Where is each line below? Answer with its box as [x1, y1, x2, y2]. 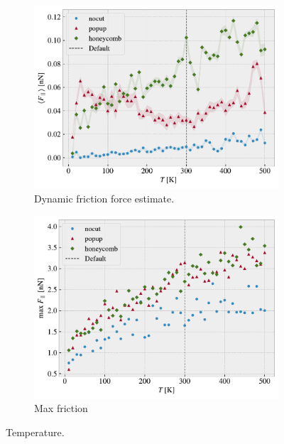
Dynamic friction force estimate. [34, 190, 175, 205]
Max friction [34, 401, 88, 416]
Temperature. [6, 424, 65, 439]
